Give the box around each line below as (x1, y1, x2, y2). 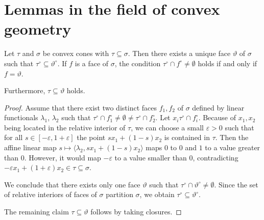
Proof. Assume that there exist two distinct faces (4, 102, 157, 113)
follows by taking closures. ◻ (90, 206, 182, 217)
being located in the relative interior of (4, 122, 126, 132)
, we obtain (139, 189, 175, 200)
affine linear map (4, 142, 57, 153)
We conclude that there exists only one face (4, 179, 140, 189)
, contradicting (193, 152, 238, 162)
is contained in (164, 132, 210, 143)
